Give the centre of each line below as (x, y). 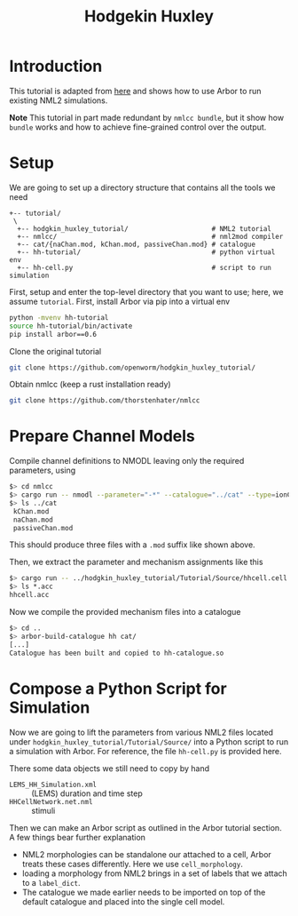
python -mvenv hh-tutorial (59, 317)
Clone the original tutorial (55, 351)
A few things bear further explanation (78, 837)
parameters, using (43, 470)
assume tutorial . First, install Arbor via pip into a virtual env (120, 301)
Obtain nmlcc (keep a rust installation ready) (90, 385)
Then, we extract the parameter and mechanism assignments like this (136, 562)
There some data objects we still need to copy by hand (110, 768)
